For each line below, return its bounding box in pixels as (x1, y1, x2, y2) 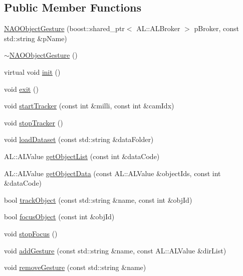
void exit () (4, 83, 39, 94)
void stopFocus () (4, 228, 58, 238)
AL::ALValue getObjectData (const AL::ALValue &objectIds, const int (4, 168, 221, 178)
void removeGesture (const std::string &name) (4, 262, 146, 272)
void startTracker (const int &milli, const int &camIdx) (4, 100, 174, 111)
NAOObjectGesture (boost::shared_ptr (4, 23, 125, 34)
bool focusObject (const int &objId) (4, 211, 115, 222)
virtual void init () (4, 66, 61, 77)
